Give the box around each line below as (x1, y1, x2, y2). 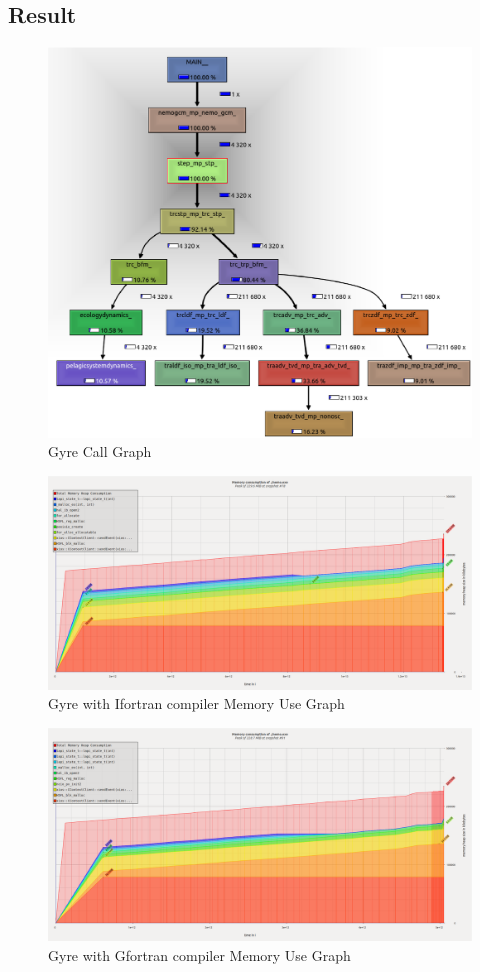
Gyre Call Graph (48, 441, 152, 462)
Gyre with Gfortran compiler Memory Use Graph (48, 944, 351, 965)
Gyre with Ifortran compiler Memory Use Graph (48, 693, 345, 714)
